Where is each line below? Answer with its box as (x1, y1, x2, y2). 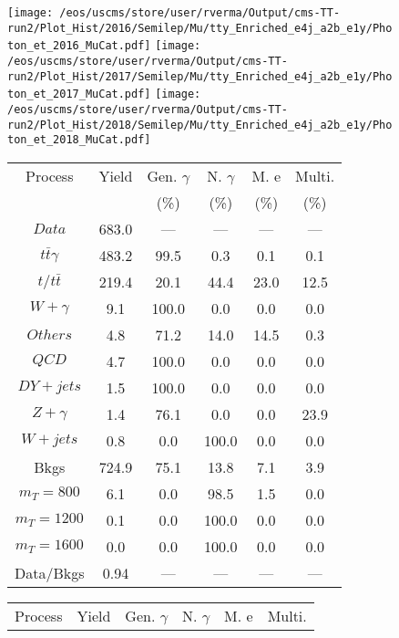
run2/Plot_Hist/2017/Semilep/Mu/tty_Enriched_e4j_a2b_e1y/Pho (7, 69, 393, 83)
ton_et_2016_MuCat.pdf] (7, 39, 151, 53)
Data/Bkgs (15, 561, 85, 583)
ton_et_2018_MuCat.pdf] (7, 133, 151, 147)
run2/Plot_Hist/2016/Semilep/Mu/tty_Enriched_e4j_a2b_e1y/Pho (7, 21, 393, 35)
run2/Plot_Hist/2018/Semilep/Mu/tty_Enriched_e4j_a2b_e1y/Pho (7, 118, 393, 131)
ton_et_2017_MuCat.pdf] (7, 88, 151, 101)
